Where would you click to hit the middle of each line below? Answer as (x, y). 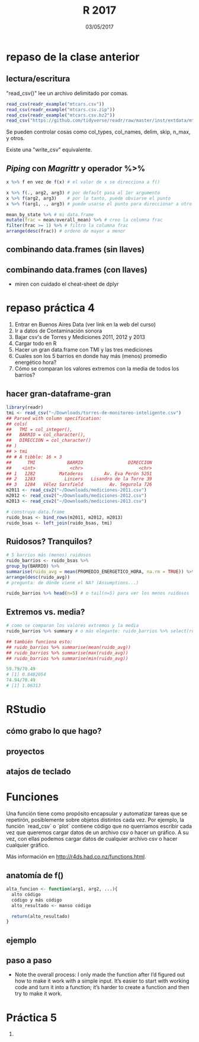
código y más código (37, 900)
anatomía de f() (35, 875)
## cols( (17, 424)
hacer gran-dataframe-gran (59, 393)
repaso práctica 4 (50, 308)
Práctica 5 (32, 1017)
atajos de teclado (38, 772)
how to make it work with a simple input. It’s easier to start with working (102, 981)
